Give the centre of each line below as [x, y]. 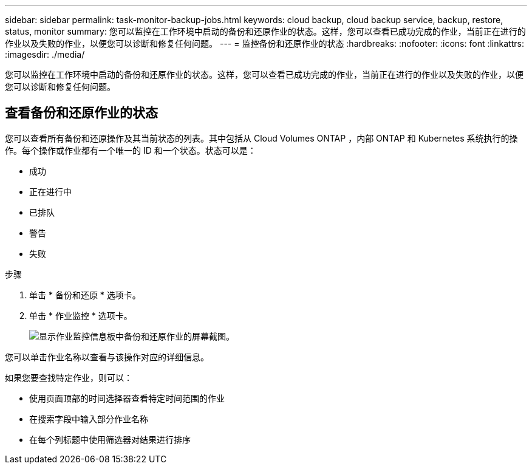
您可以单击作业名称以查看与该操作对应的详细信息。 [107, 357]
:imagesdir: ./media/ [45, 54]
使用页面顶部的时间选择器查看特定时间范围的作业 [127, 398]
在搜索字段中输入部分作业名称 [89, 419]
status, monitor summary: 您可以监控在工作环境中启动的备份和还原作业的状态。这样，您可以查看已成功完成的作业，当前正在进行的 [265, 31]
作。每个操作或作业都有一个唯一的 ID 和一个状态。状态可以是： [131, 150]
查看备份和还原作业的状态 [81, 113]
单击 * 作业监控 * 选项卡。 [81, 315]
